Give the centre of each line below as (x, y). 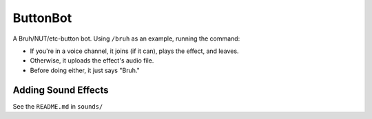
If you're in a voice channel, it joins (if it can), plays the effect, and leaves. (134, 51)
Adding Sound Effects (61, 90)
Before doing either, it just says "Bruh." (85, 70)
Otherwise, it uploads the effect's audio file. (92, 61)
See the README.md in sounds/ (58, 106)
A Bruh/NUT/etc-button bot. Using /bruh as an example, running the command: (126, 39)
